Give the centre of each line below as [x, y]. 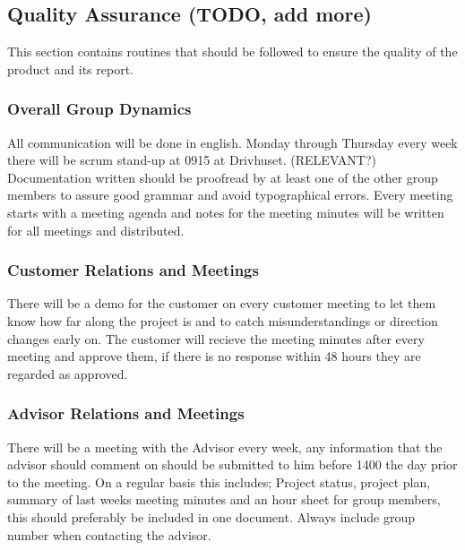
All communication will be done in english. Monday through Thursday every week [232, 142]
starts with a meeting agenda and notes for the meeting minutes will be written [226, 212]
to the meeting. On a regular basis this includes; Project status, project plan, [219, 481]
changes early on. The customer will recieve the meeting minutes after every [216, 338]
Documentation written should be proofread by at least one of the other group [223, 177]
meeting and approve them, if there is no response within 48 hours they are [214, 356]
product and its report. [71, 69]
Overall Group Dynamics [99, 109]
